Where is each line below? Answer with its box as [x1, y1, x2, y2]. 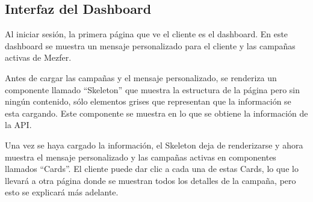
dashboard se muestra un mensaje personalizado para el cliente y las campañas [5, 39, 296, 52]
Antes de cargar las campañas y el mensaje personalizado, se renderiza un [5, 71, 277, 84]
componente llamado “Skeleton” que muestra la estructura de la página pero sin [5, 83, 300, 96]
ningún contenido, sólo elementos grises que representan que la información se [5, 95, 291, 108]
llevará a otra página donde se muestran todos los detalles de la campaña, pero [5, 174, 296, 186]
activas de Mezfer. [5, 51, 72, 64]
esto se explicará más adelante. [5, 186, 119, 198]
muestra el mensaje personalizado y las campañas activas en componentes [5, 150, 276, 163]
